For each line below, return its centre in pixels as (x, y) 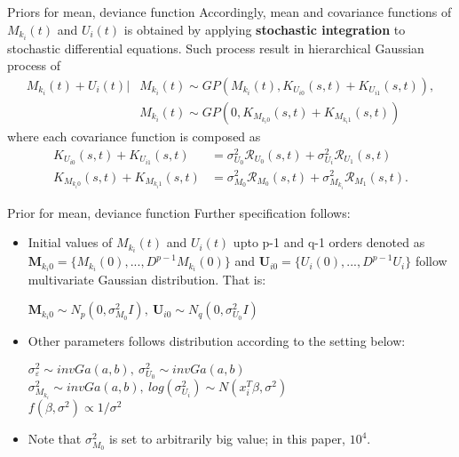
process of (34, 65)
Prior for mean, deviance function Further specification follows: (179, 212)
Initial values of (70, 242)
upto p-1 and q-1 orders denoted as (329, 242)
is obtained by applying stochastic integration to (265, 29)
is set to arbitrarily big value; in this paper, (227, 439)
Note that (55, 439)
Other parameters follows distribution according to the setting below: (217, 341)
